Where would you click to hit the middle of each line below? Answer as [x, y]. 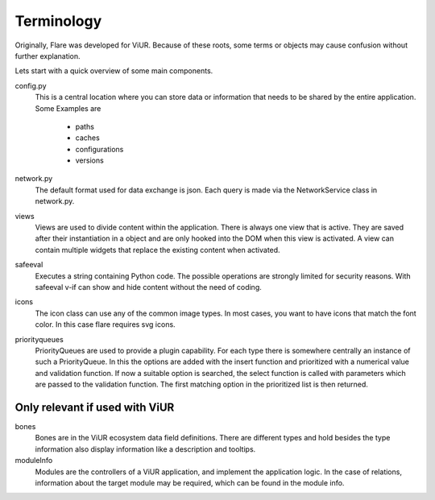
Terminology [58, 21]
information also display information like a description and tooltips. [145, 449]
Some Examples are [68, 108]
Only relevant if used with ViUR [95, 407]
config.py [31, 85]
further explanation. [48, 56]
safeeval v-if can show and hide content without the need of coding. [148, 287]
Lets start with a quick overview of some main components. [114, 71]
